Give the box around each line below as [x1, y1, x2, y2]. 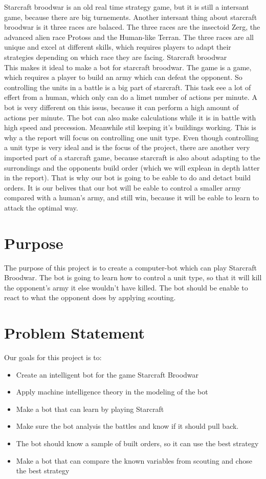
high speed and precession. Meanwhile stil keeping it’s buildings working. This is [4, 122, 256, 133]
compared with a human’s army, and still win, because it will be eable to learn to [4, 192, 259, 203]
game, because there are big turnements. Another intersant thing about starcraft [4, 11, 257, 22]
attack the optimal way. [4, 202, 78, 213]
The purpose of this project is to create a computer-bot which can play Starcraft [4, 262, 257, 273]
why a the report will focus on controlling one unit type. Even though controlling [4, 132, 259, 142]
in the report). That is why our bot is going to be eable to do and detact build [4, 172, 251, 183]
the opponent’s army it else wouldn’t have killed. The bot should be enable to [4, 282, 248, 293]
